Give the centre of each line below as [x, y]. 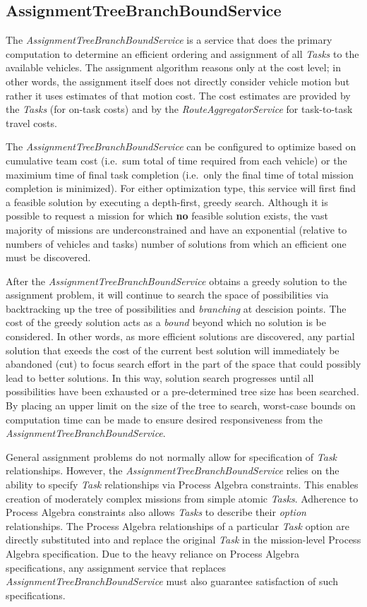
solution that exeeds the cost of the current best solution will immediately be [173, 350]
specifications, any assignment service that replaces [116, 567]
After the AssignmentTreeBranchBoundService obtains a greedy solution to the [176, 281]
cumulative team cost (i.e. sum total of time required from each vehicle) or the [176, 160]
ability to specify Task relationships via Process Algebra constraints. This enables [182, 485]
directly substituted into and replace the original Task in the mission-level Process [183, 540]
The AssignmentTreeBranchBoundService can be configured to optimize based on [181, 146]
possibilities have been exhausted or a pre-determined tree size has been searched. [182, 391]
